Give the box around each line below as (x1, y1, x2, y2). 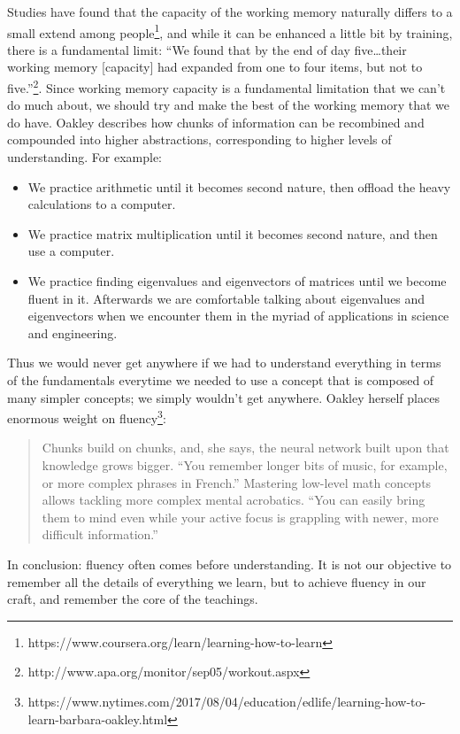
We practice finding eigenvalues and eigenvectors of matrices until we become (27, 272, 447, 290)
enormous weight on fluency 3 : (7, 406, 166, 427)
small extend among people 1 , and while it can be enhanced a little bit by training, (7, 20, 453, 42)
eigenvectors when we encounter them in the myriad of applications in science (27, 306, 449, 325)
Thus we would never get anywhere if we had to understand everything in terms (7, 353, 441, 372)
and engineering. (27, 323, 118, 342)
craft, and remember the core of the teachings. (7, 590, 258, 608)
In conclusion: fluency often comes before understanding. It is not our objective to (7, 555, 452, 573)
